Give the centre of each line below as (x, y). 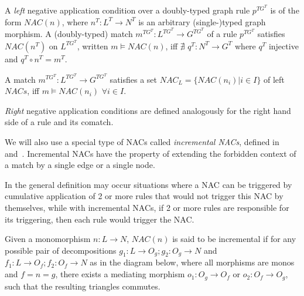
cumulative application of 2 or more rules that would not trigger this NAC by (144, 196)
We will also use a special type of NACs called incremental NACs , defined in (142, 141)
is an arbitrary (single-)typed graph (202, 21)
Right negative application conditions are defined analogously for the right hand (148, 110)
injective (283, 46)
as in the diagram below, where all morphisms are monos (192, 262)
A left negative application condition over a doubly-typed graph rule (127, 10)
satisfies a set (134, 79)
